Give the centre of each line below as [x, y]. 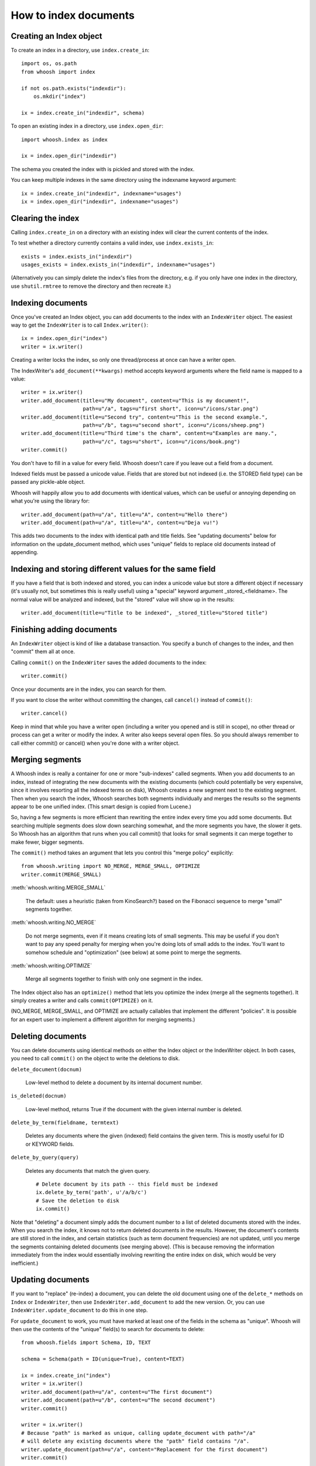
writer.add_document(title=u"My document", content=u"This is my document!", [135, 401]
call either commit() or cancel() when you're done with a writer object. [95, 743]
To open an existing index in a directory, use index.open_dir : [87, 126]
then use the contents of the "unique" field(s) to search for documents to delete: [108, 1329]
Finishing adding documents [64, 630]
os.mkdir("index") [60, 96]
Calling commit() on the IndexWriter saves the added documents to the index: [109, 662]
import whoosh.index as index [65, 140]
